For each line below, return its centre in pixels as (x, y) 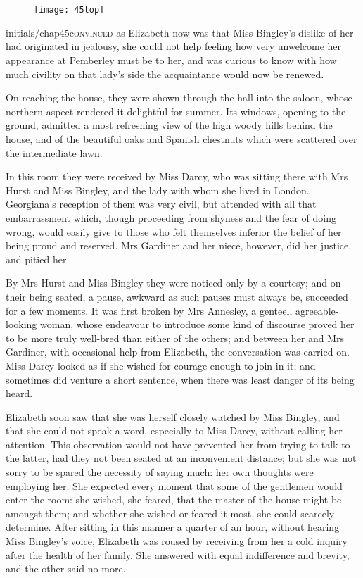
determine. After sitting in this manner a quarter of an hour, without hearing (173, 527)
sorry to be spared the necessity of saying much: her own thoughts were (160, 472)
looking (21, 324)
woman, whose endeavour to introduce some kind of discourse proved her (197, 324)
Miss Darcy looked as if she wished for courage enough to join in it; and (161, 365)
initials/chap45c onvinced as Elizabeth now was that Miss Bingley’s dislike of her (180, 32)
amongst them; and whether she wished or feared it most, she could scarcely (170, 513)
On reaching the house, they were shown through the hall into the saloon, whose (179, 98)
